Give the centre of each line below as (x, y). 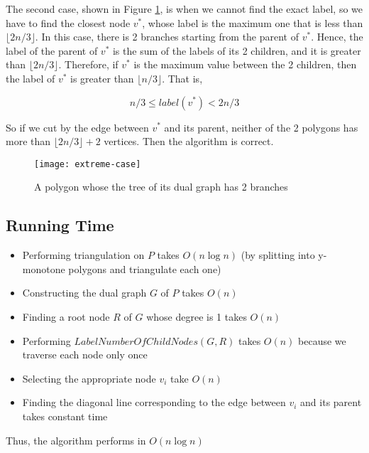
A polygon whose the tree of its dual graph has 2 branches (161, 187)
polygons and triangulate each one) (145, 268)
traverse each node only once (85, 355)
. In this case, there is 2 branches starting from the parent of (167, 37)
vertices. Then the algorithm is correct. (189, 141)
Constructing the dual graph (84, 293)
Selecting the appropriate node (89, 378)
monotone (44, 268)
